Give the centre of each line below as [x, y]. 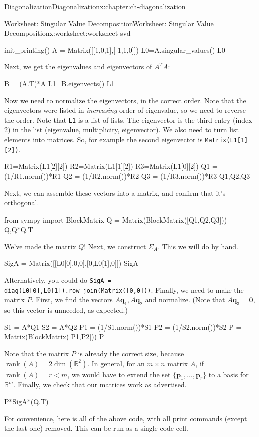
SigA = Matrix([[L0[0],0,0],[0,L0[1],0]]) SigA [71, 263]
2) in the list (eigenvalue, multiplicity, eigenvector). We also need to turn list [121, 130]
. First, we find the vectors [72, 299]
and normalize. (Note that [185, 299]
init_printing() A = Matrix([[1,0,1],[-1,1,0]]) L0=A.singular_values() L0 [115, 49]
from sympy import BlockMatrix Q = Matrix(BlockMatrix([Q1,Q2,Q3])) [116, 219]
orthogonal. [22, 203]
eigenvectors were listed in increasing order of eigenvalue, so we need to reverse [125, 110]
